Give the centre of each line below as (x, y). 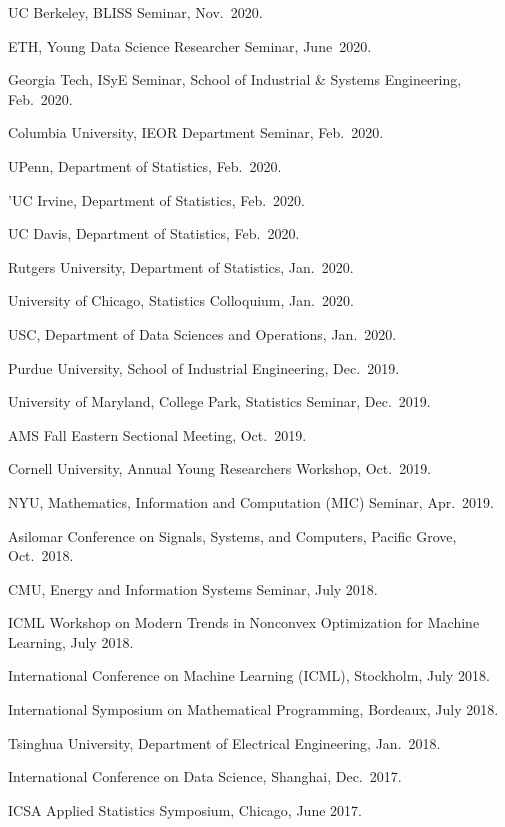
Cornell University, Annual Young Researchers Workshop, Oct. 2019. (220, 468)
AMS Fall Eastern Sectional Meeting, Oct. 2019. (157, 434)
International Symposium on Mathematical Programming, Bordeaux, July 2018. (253, 709)
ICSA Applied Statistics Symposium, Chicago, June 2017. (185, 809)
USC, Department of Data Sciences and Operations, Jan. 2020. (202, 333)
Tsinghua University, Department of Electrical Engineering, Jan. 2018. (224, 742)
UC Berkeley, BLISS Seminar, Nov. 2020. (135, 12)
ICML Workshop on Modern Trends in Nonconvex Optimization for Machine (244, 622)
